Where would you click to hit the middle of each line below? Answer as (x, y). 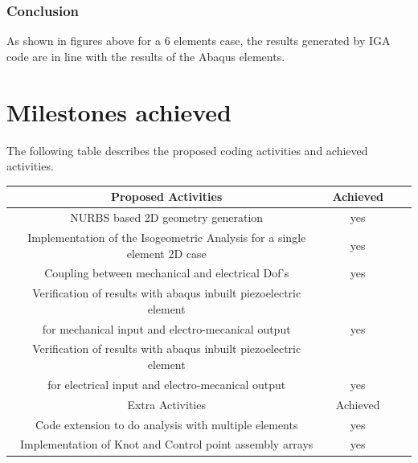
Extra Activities (166, 404)
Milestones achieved (119, 111)
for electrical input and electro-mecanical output (167, 384)
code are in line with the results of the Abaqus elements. (146, 56)
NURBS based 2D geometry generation (167, 217)
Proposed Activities (167, 197)
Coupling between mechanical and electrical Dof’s (167, 273)
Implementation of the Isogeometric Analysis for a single (167, 237)
